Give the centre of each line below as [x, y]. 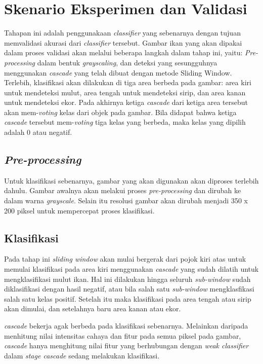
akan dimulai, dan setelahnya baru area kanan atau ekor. [93, 308]
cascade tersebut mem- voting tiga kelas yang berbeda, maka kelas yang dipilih [125, 122]
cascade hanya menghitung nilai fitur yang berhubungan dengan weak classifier [126, 345]
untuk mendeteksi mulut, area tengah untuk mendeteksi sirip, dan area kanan [125, 92]
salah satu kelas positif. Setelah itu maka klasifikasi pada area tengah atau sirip [128, 298]
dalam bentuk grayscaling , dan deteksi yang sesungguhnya [127, 62]
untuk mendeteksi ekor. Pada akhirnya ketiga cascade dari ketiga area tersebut [126, 102]
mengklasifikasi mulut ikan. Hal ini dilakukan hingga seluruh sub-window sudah [127, 279]
